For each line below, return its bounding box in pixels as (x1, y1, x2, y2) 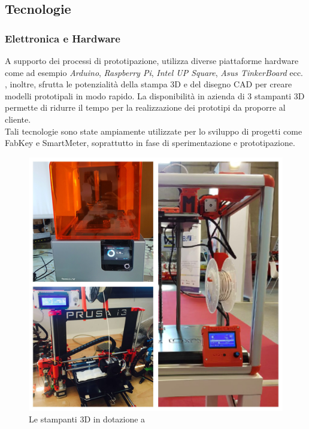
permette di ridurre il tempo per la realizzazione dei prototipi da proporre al (5, 101, 286, 114)
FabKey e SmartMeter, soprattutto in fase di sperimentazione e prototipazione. (5, 136, 295, 149)
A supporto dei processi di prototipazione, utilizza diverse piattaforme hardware (5, 54, 299, 66)
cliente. (5, 112, 31, 125)
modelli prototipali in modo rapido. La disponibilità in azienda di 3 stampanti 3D (5, 89, 305, 102)
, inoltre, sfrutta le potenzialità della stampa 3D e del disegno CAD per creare (5, 78, 292, 90)
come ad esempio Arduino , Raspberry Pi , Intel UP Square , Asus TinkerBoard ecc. (5, 66, 303, 78)
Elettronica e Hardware (5, 31, 120, 45)
